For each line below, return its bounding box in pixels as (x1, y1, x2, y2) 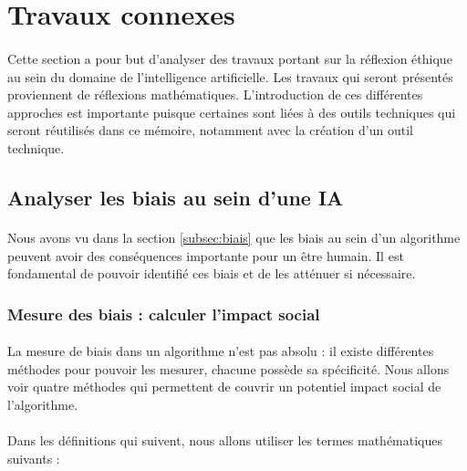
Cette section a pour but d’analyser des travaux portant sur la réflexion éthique (7, 48, 452, 68)
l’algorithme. (7, 394, 78, 413)
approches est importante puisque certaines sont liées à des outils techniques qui (7, 102, 456, 121)
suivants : (7, 448, 60, 467)
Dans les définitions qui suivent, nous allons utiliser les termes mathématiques (7, 431, 443, 450)
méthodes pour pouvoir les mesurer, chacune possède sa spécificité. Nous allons (7, 359, 450, 378)
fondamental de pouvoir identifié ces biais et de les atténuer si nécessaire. (7, 264, 416, 283)
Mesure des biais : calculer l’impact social (7, 302, 320, 325)
